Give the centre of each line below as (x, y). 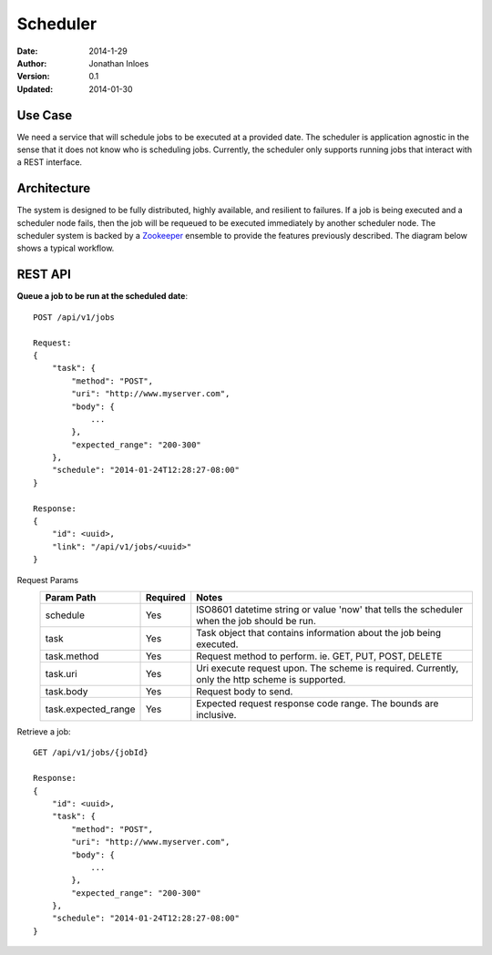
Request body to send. (245, 691)
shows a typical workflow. (66, 248)
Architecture (54, 188)
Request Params (48, 580)
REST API (44, 275)
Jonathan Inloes (119, 63)
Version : (33, 77)
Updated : (35, 89)
